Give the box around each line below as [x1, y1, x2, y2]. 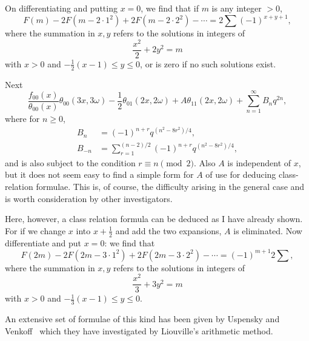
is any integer [211, 2, 262, 14]
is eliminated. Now [233, 224, 302, 237]
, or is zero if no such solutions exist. [140, 57, 276, 70]
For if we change [5, 224, 66, 237]
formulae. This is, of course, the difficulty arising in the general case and [36, 180, 305, 193]
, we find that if [141, 2, 199, 14]
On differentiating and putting [5, 2, 118, 14]
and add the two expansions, [115, 224, 222, 237]
